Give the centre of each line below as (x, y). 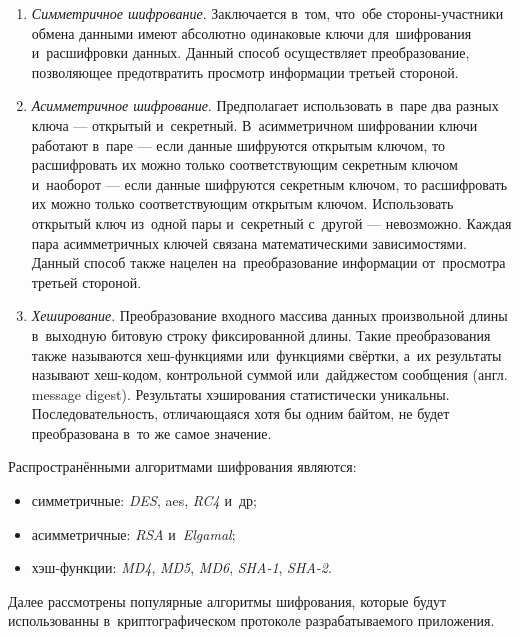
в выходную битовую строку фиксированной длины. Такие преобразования (261, 334)
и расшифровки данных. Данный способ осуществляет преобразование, (250, 52)
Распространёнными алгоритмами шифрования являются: (182, 466)
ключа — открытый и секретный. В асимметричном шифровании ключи (254, 124)
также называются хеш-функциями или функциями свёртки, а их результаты (266, 354)
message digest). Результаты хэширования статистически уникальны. (240, 393)
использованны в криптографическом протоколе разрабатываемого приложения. (251, 620)
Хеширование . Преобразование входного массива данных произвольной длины (269, 315)
